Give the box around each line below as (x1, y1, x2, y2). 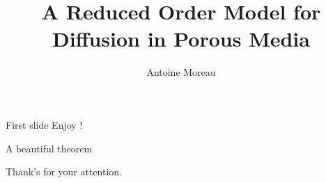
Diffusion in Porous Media (52, 24, 310, 53)
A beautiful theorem (6, 141, 93, 155)
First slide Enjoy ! (6, 117, 83, 132)
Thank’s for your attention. (6, 164, 123, 179)
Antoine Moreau (146, 65, 216, 79)
